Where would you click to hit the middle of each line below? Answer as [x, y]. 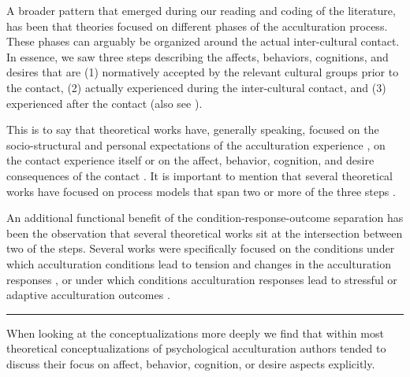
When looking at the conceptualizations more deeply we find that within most [195, 333]
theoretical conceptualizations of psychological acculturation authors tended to [196, 348]
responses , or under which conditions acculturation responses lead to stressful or [202, 279]
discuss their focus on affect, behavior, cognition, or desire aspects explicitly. [191, 363]
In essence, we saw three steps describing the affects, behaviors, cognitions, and [198, 56]
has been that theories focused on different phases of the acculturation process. [197, 26]
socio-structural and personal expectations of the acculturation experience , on [196, 144]
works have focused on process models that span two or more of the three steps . [201, 191]
